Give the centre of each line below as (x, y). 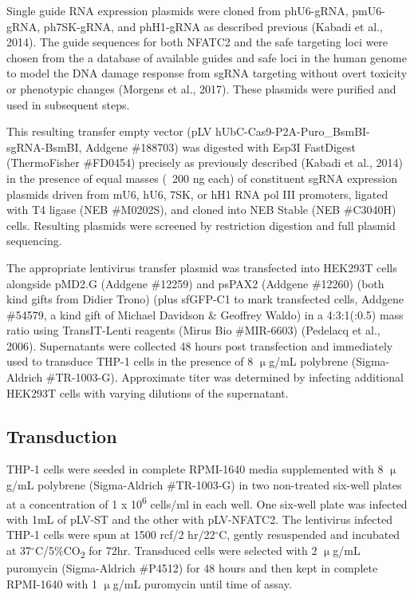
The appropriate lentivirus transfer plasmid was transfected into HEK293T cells (202, 267)
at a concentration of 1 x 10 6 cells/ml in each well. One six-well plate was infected (207, 502)
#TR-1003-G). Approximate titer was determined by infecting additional (225, 377)
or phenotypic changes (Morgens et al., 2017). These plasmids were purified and (201, 88)
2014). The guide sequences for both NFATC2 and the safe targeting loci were (197, 42)
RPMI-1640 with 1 (52, 583)
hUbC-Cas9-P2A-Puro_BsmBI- (292, 131)
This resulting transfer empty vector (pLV (109, 131)
